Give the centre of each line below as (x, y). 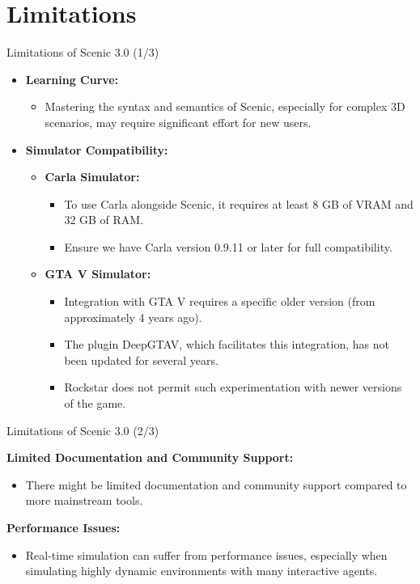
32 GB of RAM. (104, 220)
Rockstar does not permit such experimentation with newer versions (233, 387)
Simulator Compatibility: (97, 149)
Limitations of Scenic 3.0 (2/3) (83, 430)
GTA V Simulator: (98, 274)
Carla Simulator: (92, 177)
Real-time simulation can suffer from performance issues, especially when (206, 554)
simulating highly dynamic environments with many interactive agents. (202, 571)
